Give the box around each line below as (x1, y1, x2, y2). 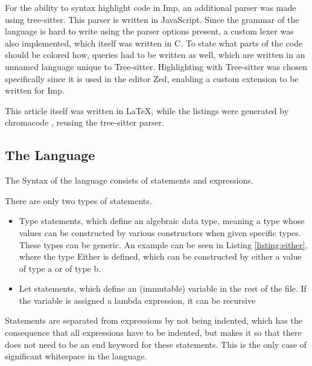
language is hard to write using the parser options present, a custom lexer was (5, 25, 294, 37)
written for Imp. (5, 84, 65, 97)
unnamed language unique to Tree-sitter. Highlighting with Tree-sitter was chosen (5, 60, 307, 72)
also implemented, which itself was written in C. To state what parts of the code (5, 36, 303, 49)
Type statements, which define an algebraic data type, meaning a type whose (19, 214, 305, 227)
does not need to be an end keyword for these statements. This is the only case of (5, 338, 307, 350)
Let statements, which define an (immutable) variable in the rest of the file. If (19, 282, 307, 295)
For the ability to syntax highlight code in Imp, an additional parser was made (5, 1, 296, 13)
